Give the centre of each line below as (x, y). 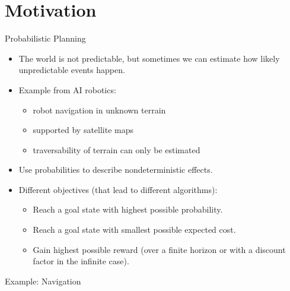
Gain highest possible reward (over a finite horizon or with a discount (159, 249)
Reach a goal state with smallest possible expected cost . (134, 230)
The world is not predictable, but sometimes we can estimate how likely (149, 58)
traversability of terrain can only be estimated (117, 149)
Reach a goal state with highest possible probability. (128, 209)
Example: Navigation (43, 281)
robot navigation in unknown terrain (99, 110)
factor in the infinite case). (81, 261)
